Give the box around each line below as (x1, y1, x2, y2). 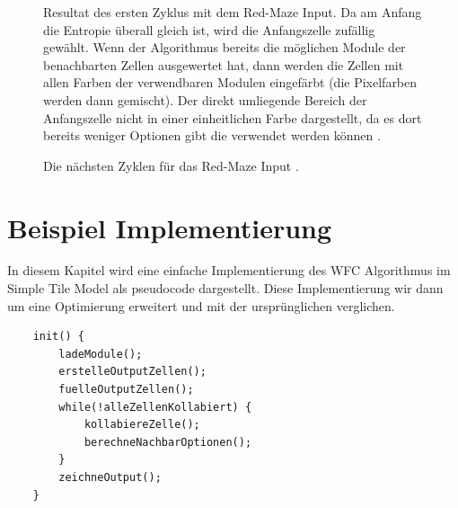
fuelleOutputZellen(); (58, 383, 194, 397)
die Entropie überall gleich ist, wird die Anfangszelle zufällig (43, 20, 375, 39)
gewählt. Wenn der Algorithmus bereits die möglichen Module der (43, 38, 406, 57)
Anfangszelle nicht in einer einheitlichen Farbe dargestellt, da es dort (43, 108, 422, 127)
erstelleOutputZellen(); (58, 365, 207, 379)
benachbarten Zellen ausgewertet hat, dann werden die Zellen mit (43, 55, 404, 74)
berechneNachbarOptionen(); (84, 435, 252, 449)
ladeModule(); (58, 347, 143, 361)
